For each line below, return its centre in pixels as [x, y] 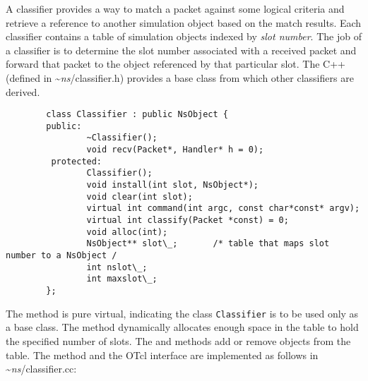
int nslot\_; [117, 267]
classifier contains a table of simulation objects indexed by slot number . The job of [184, 36]
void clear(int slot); [140, 196]
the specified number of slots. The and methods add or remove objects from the [178, 340]
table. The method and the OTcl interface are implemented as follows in [162, 355]
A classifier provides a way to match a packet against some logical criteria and [175, 8]
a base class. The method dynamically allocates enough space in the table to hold [182, 327]
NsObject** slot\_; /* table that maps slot [208, 244]
